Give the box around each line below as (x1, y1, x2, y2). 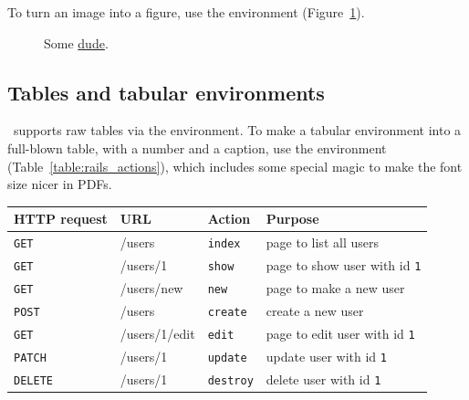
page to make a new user (266, 278, 405, 297)
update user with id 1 (266, 346, 387, 365)
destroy (207, 374, 254, 387)
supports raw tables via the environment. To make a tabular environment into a (13, 121, 462, 140)
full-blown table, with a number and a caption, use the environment (7, 138, 387, 157)
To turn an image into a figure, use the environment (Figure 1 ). (7, 3, 365, 21)
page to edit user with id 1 (266, 323, 415, 342)
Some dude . (44, 33, 109, 52)
